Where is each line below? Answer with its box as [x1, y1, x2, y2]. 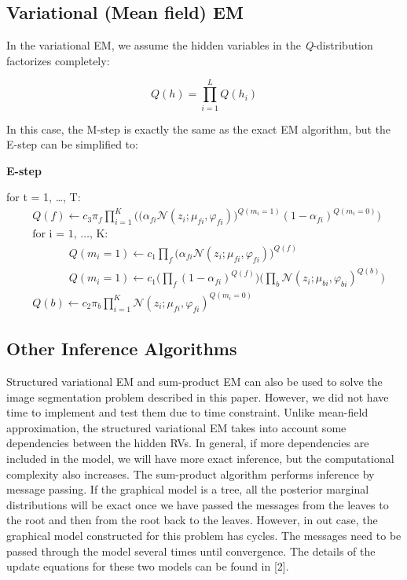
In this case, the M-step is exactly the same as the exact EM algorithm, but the [6, 120, 391, 137]
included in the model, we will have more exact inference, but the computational [6, 450, 394, 466]
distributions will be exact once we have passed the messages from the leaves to [6, 496, 389, 512]
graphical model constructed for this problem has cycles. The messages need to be [6, 527, 401, 543]
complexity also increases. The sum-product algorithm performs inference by [6, 465, 375, 482]
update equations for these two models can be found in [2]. [6, 558, 289, 574]
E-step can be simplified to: [6, 136, 138, 152]
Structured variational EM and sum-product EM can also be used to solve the [6, 373, 383, 389]
